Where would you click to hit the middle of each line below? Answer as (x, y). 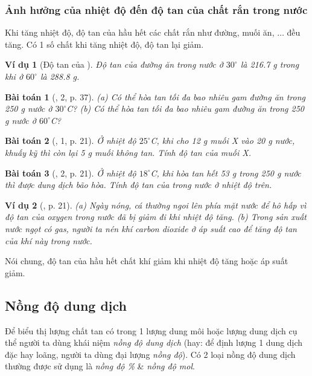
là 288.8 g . (60, 76)
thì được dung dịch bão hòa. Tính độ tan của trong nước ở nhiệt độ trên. (138, 185)
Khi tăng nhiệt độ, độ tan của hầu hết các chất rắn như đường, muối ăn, (140, 32)
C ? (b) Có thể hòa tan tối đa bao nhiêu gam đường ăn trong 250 (185, 109)
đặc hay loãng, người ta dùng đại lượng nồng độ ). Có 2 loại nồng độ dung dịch (150, 354)
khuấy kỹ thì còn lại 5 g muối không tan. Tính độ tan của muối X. (128, 152)
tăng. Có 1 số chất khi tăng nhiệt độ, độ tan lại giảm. (104, 44)
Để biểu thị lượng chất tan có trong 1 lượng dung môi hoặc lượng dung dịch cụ (151, 330)
